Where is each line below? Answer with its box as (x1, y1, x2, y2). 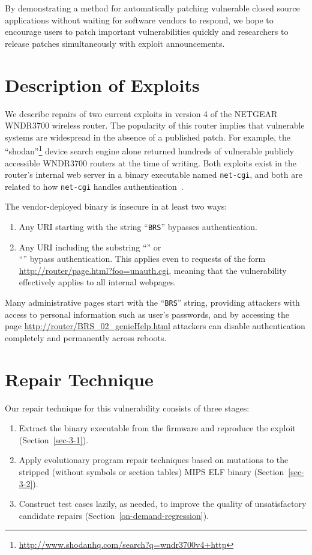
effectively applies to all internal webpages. (19, 276, 176, 288)
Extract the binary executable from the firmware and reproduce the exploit (19, 422, 296, 434)
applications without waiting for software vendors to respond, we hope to (5, 13, 274, 26)
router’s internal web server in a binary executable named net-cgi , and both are (5, 168, 302, 181)
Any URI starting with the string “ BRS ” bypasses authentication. (19, 220, 257, 233)
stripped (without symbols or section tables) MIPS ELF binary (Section (19, 466, 284, 478)
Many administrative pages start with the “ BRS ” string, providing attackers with (5, 296, 300, 309)
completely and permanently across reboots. (5, 331, 167, 344)
